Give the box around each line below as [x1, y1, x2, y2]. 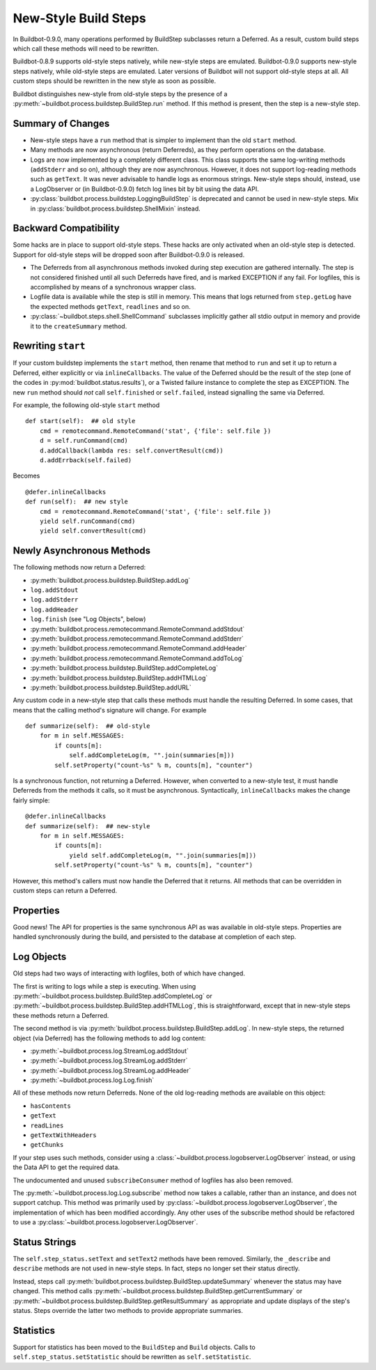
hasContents [30, 1102, 71, 1110]
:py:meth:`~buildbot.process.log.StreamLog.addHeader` [30, 1066, 191, 1074]
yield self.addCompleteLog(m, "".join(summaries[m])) [69, 851, 257, 859]
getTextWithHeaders [30, 1132, 97, 1139]
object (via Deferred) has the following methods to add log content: [13, 1034, 206, 1042]
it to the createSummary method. [30, 321, 127, 330]
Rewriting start [13, 340, 86, 352]
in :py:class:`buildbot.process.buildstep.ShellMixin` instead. [30, 204, 201, 213]
